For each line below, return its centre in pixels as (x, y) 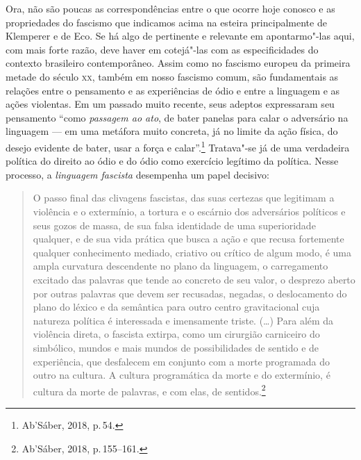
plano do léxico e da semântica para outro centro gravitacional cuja (176, 307)
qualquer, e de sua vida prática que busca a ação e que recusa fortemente (188, 239)
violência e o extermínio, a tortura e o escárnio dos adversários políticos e (189, 211)
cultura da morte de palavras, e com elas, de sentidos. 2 (149, 390)
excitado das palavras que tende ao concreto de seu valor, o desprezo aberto (194, 279)
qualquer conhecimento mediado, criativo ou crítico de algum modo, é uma (192, 252)
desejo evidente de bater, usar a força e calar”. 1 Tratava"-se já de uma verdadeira (178, 146)
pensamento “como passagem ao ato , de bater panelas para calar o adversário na (177, 117)
